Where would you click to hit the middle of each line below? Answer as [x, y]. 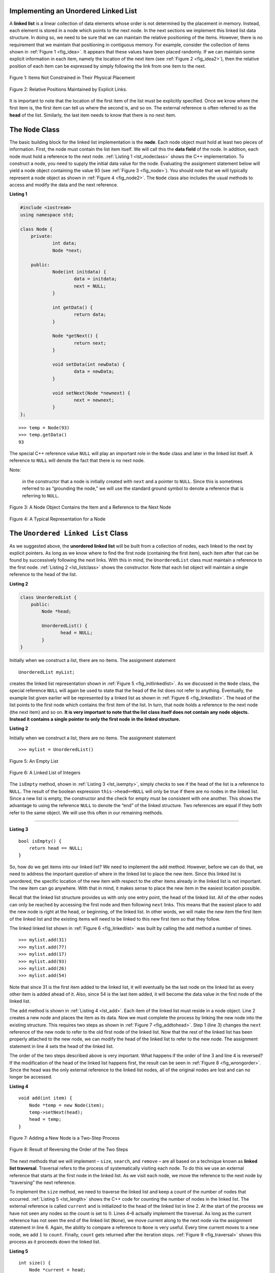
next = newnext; [94, 400]
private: [42, 236]
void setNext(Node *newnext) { [91, 393]
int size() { [35, 1263]
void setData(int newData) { [89, 365]
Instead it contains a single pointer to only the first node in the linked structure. [95, 719]
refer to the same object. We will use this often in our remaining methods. [86, 813]
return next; [90, 343]
